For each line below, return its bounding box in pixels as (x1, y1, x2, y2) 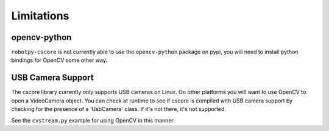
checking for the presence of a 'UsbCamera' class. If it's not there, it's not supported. (11, 106, 227, 113)
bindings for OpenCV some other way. (11, 56, 108, 64)
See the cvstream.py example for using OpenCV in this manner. (11, 116, 175, 124)
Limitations (11, 9, 69, 22)
